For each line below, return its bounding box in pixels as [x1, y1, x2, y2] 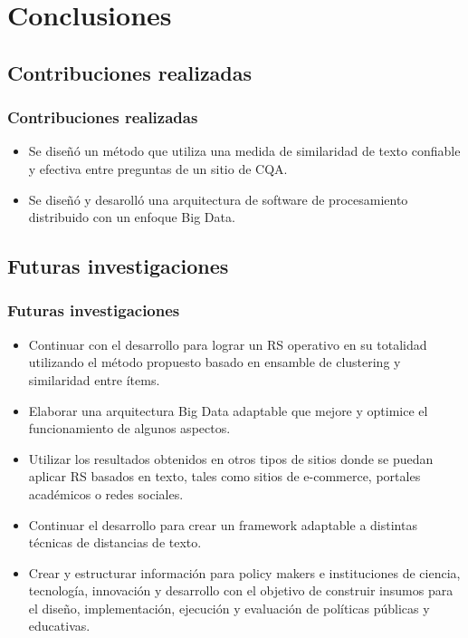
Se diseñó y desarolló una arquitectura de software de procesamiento [28, 189, 408, 208]
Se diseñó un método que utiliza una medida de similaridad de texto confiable [28, 141, 461, 160]
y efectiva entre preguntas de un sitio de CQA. [28, 159, 288, 178]
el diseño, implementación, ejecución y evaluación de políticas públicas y [28, 598, 430, 617]
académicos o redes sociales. [28, 484, 184, 503]
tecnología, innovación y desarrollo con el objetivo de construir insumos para [28, 581, 454, 600]
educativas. [28, 616, 91, 635]
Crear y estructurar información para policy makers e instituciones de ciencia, [28, 563, 461, 582]
